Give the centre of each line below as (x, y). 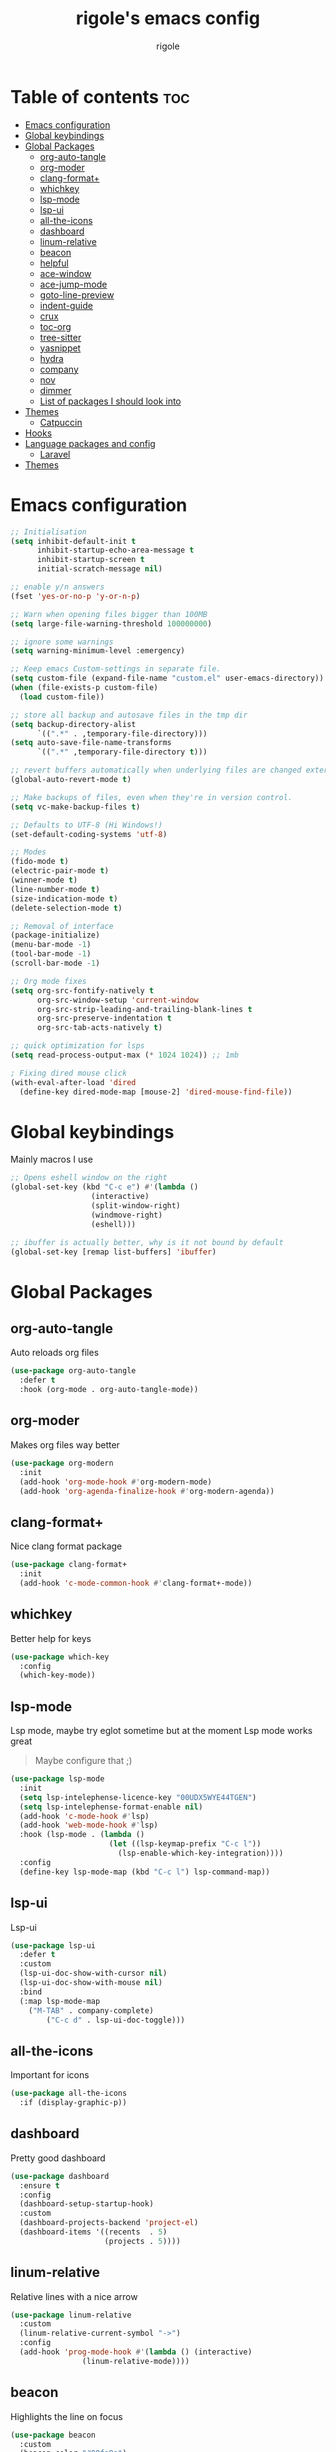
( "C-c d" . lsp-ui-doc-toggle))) (116, 2020)
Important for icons (50, 2075)
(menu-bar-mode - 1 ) (51, 945)
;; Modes (28, 852)
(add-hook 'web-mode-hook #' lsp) (89, 1825)
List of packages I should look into (110, 401)
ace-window (65, 273)
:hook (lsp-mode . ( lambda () (82, 1835)
